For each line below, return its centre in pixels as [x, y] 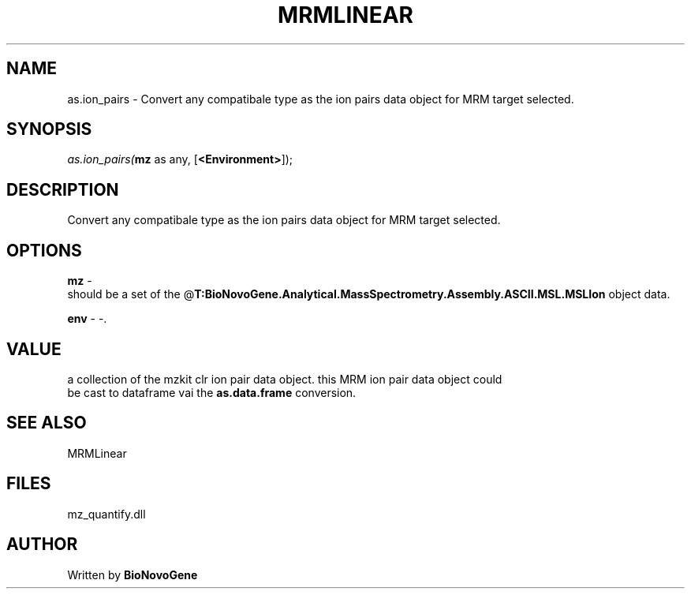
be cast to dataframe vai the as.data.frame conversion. [212, 392]
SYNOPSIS [49, 129]
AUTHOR [42, 544]
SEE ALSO [47, 423]
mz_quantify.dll [106, 514]
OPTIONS [44, 250]
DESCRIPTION [63, 189]
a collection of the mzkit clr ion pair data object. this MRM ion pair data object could [285, 379]
